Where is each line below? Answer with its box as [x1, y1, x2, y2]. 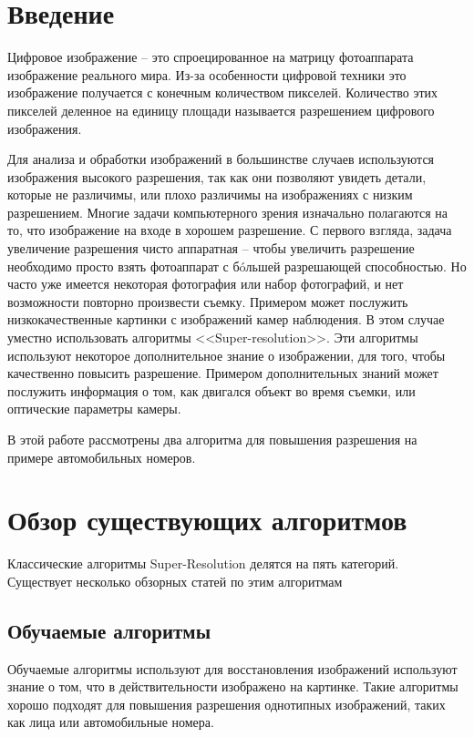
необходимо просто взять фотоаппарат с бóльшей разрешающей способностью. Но [7, 256, 467, 275]
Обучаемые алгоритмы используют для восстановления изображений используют [7, 659, 458, 678]
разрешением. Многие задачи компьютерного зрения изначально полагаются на [7, 202, 448, 221]
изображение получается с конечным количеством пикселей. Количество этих [7, 83, 438, 102]
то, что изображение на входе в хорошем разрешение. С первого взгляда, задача [7, 220, 452, 240]
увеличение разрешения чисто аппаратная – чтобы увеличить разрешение [7, 239, 415, 258]
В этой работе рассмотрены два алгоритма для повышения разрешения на [7, 430, 417, 448]
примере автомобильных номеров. [7, 447, 196, 466]
